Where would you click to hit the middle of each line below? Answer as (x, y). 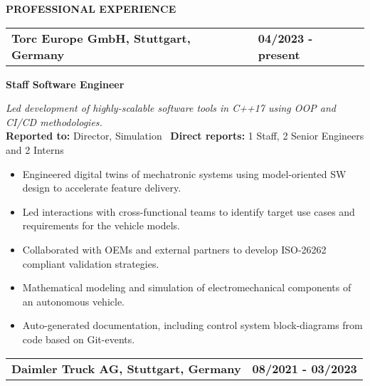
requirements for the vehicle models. (101, 225)
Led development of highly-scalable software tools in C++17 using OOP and (171, 108)
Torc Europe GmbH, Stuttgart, (101, 38)
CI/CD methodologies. (54, 121)
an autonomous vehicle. (73, 301)
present (279, 54)
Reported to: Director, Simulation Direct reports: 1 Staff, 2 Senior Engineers (185, 136)
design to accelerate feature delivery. (102, 188)
